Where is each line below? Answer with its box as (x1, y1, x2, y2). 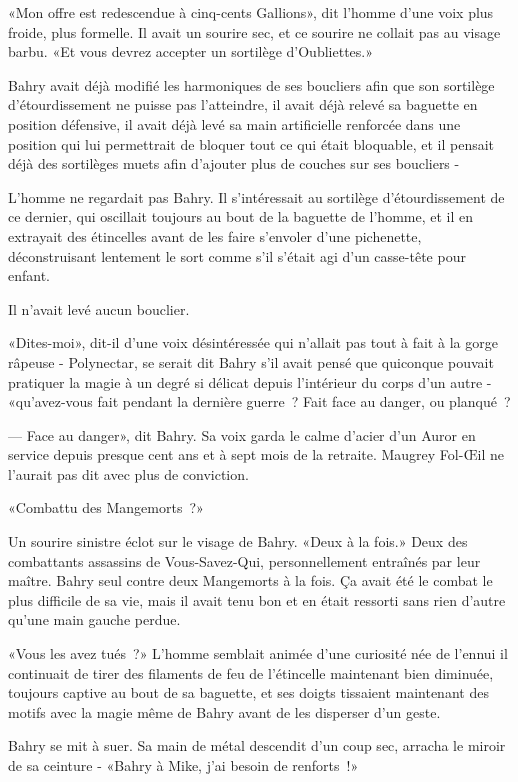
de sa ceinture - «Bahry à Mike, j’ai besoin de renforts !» (8, 755, 359, 775)
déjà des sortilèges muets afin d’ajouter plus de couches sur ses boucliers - (8, 153, 460, 174)
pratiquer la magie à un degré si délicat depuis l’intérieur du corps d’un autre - (8, 371, 492, 392)
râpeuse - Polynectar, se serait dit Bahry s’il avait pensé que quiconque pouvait (8, 351, 494, 372)
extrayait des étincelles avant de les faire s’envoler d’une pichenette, (8, 225, 422, 246)
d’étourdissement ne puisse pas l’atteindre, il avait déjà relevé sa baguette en (8, 94, 478, 115)
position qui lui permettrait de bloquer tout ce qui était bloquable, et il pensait (8, 133, 495, 154)
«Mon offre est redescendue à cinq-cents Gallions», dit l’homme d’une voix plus (8, 2, 494, 22)
